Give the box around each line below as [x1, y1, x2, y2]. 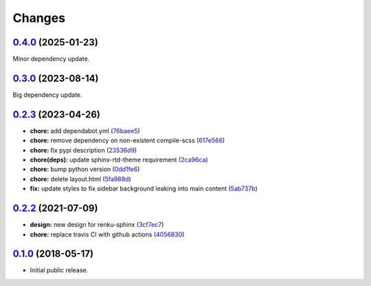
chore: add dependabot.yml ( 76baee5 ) [30, 126, 140, 135]
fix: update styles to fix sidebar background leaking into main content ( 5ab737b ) [30, 184, 258, 192]
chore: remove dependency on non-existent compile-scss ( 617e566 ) [30, 136, 225, 144]
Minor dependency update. [12, 55, 90, 63]
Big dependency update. [12, 90, 82, 99]
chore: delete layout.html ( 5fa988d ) [30, 175, 132, 183]
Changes [12, 10, 65, 25]
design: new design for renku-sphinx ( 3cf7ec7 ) [30, 221, 164, 229]
